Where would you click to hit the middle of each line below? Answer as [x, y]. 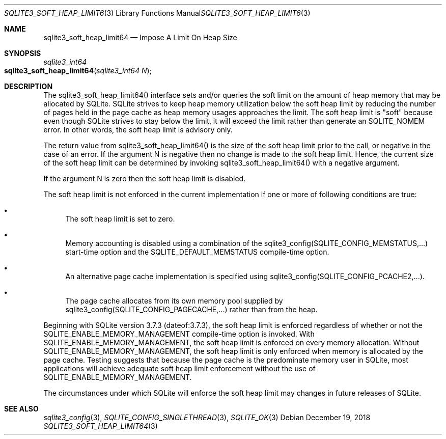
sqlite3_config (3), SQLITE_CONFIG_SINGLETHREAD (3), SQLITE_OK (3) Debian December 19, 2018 [207, 417]
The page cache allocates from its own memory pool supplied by [174, 301]
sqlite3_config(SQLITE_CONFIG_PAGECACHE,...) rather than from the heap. [191, 309]
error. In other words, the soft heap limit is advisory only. [138, 130]
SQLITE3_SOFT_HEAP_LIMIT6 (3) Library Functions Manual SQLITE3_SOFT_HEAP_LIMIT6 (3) [157, 13]
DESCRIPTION [29, 86]
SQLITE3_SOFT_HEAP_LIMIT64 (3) [101, 426]
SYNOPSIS [23, 53]
